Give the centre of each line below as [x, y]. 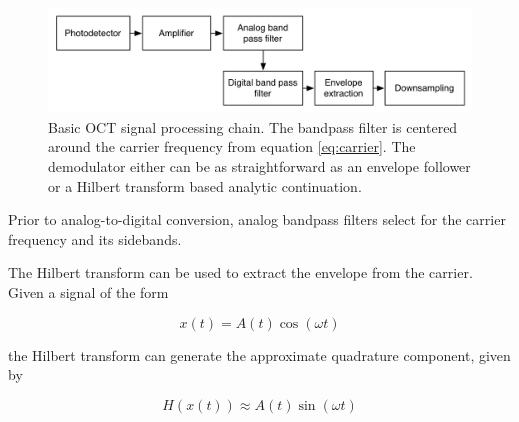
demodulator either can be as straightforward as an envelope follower [259, 165]
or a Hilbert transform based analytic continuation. [205, 185]
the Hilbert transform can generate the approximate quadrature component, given [259, 354]
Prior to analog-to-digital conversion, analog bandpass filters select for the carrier [257, 219]
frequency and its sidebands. [95, 238]
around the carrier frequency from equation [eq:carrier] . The [232, 146]
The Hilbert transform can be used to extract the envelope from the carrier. [240, 272]
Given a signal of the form [88, 291]
